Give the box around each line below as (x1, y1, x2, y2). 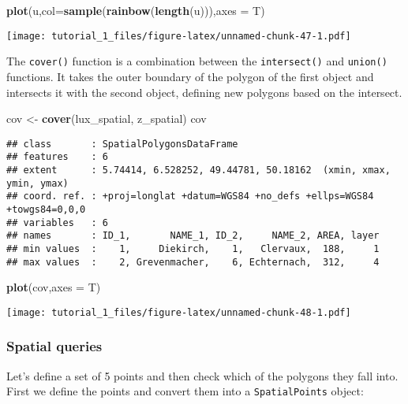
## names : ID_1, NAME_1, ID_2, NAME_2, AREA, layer (6, 230, 380, 242)
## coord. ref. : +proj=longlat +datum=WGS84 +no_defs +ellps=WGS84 (6, 191, 374, 202)
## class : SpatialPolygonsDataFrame (6, 138, 238, 150)
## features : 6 (6, 151, 108, 163)
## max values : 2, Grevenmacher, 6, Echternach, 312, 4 (6, 256, 380, 268)
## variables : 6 (6, 217, 108, 228)
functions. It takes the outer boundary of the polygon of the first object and (6, 68, 374, 84)
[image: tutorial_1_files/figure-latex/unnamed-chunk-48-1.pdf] (6, 306, 351, 318)
